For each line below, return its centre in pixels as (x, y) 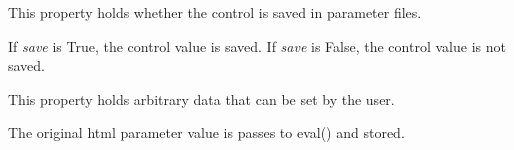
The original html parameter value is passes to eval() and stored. (206, 132)
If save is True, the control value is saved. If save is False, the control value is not (257, 45)
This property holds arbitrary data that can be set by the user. (201, 98)
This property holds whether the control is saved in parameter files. (215, 12)
